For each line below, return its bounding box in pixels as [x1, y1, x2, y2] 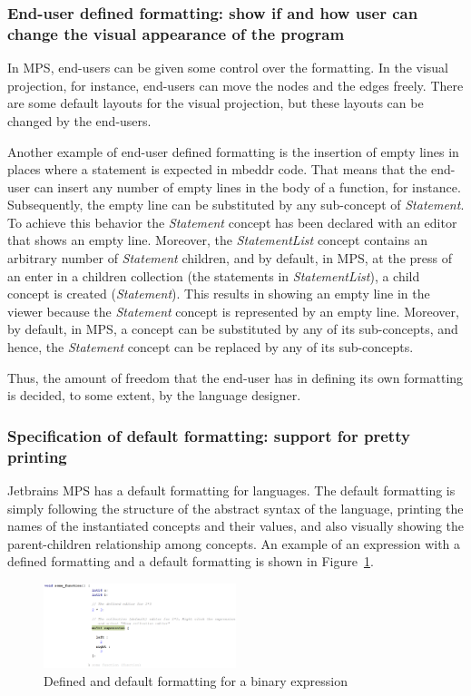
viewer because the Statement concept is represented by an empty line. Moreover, [7, 301, 459, 320]
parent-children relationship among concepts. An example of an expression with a [7, 534, 461, 553]
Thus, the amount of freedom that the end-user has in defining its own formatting [7, 368, 464, 387]
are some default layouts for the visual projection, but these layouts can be [7, 93, 424, 113]
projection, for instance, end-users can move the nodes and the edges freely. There [7, 75, 464, 94]
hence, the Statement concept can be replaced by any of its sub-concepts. [7, 338, 414, 357]
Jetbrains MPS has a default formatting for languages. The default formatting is [7, 480, 456, 499]
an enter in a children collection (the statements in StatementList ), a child [7, 266, 420, 285]
